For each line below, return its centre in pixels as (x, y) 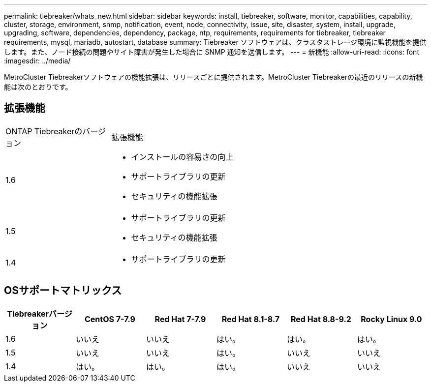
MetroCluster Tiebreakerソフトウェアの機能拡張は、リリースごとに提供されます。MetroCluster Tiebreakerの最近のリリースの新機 (214, 77)
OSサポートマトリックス (63, 291)
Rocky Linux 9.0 (391, 319)
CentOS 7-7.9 (110, 319)
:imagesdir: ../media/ (37, 61)
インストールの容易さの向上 (182, 157)
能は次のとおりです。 (38, 87)
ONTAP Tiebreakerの (44, 131)
